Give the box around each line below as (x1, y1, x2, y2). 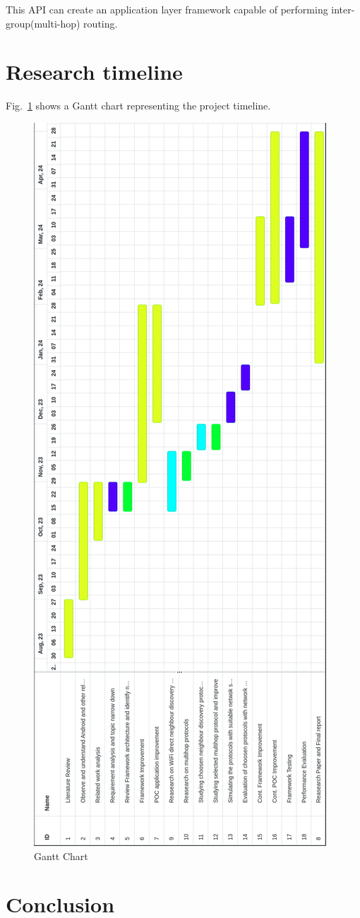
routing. (83, 16, 118, 30)
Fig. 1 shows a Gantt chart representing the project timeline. (6, 98, 271, 113)
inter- (331, 2, 355, 16)
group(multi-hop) (6, 16, 80, 30)
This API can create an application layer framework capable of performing (6, 2, 328, 16)
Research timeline (6, 57, 183, 86)
